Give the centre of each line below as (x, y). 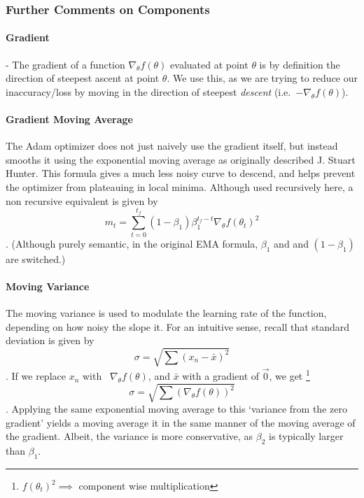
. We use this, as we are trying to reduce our (262, 78)
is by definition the (300, 64)
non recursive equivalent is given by (82, 200)
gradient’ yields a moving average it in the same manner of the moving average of (181, 422)
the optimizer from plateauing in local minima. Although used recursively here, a (180, 187)
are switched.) (36, 258)
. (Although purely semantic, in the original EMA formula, (132, 243)
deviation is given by (50, 340)
